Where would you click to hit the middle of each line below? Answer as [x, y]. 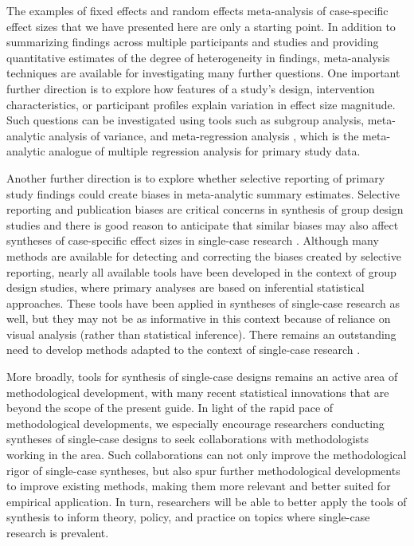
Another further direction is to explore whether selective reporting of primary [196, 177]
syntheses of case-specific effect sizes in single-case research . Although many [193, 240]
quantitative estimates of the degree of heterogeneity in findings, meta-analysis [198, 57]
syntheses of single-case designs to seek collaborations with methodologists [188, 439]
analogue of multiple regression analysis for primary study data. [205, 151]
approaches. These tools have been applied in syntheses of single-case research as [203, 302]
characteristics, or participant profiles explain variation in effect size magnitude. [201, 104]
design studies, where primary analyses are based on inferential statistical [186, 287]
